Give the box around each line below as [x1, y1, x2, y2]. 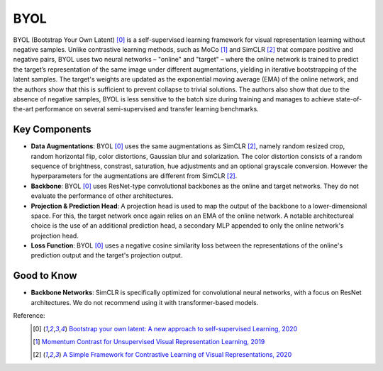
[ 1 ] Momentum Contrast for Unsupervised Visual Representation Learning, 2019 [33, 337, 265, 345]
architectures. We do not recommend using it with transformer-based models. [30, 298, 259, 306]
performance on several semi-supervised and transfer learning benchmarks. [35, 105, 259, 113]
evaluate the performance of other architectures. [30, 192, 174, 200]
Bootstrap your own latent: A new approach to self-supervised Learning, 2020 [68, 324, 298, 333]
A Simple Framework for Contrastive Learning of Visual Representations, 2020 [62, 350, 292, 359]
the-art [13, 105, 34, 113]
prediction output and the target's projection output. [30, 251, 183, 260]
